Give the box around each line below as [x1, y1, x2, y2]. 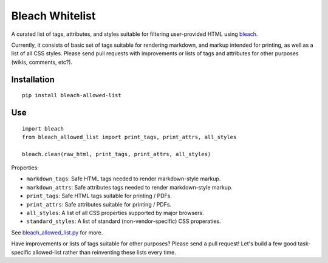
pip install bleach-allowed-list [22, 92, 121, 99]
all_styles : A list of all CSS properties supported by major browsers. [26, 210, 204, 217]
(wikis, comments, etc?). [11, 58, 73, 66]
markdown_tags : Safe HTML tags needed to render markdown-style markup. [26, 175, 221, 182]
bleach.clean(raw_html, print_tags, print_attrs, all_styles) [22, 151, 211, 157]
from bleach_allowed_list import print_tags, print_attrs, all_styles [22, 134, 237, 140]
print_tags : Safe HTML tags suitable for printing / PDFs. [26, 192, 173, 200]
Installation [11, 74, 55, 84]
